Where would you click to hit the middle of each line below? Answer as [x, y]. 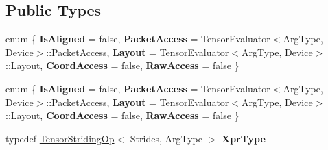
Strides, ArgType [166, 138]
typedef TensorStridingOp [60, 138]
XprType [243, 138]
